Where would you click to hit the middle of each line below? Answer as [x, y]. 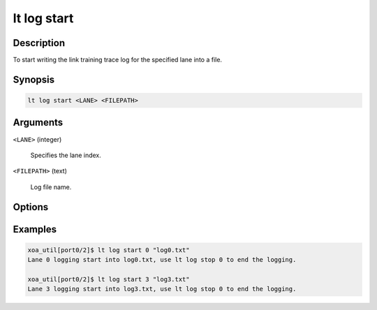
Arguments [38, 123]
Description [39, 43]
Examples [35, 229]
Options [31, 207]
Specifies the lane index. [66, 155]
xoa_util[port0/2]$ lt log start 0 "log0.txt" [109, 250]
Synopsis [34, 79]
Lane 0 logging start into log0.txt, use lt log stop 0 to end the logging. [162, 260]
